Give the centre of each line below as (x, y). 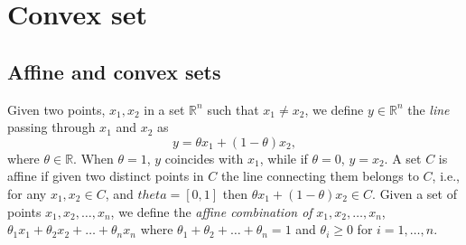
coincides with (204, 158)
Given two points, (56, 109)
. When (93, 158)
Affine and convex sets (114, 71)
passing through (51, 127)
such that (233, 109)
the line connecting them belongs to (320, 176)
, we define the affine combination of (211, 211)
